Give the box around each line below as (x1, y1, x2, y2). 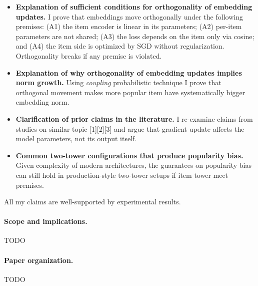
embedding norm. (15, 97, 69, 107)
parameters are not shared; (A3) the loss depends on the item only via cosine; (15, 31, 254, 41)
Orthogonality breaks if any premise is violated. (15, 50, 162, 61)
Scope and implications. (4, 216, 87, 226)
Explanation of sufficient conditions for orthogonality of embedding (15, 2, 252, 12)
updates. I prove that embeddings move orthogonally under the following (15, 11, 243, 22)
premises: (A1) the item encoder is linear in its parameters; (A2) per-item (15, 21, 242, 32)
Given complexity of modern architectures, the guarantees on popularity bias (15, 160, 251, 170)
